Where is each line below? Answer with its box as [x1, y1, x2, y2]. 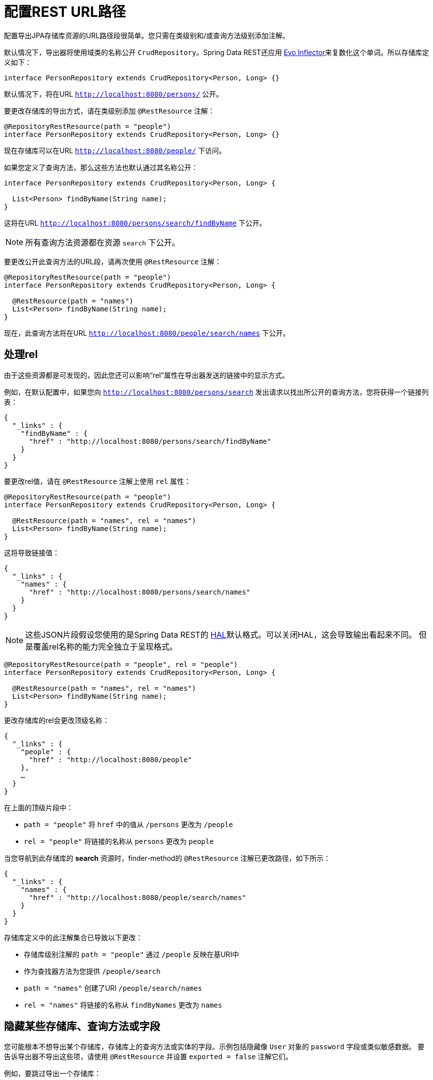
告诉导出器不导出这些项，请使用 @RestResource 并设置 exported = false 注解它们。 [4, 1052, 293, 1061]
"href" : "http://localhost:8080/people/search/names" [29, 893, 246, 901]
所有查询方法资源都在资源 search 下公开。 [25, 237, 180, 247]
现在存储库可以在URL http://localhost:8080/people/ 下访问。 [4, 146, 226, 155]
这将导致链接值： [4, 548, 59, 557]
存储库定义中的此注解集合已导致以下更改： [4, 933, 143, 942]
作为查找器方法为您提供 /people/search [24, 966, 161, 975]
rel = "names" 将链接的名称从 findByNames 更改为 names [24, 1000, 222, 1009]
